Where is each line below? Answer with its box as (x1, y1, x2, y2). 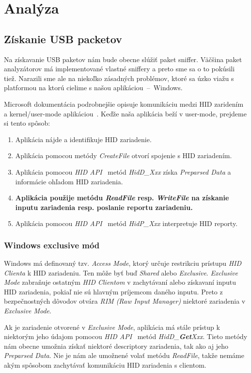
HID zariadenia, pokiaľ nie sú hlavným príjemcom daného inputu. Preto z (4, 286, 223, 296)
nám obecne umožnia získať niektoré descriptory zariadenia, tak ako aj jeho (4, 341, 229, 351)
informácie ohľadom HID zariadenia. (15, 176, 123, 186)
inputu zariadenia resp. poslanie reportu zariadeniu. (15, 202, 193, 212)
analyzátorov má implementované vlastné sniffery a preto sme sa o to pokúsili (4, 64, 235, 74)
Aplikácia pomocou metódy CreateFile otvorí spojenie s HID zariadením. (15, 150, 232, 161)
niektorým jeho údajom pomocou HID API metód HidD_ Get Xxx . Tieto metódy (4, 331, 248, 341)
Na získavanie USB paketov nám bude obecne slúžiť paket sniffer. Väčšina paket (4, 54, 242, 64)
